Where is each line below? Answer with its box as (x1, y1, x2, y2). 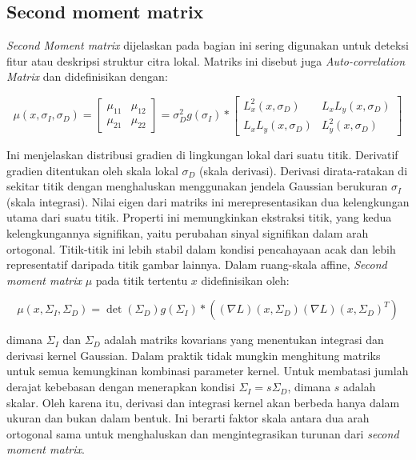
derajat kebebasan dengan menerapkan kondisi (6, 378, 235, 395)
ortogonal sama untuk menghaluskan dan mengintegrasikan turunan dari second (6, 425, 399, 442)
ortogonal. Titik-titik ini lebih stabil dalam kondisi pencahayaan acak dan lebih (6, 240, 396, 257)
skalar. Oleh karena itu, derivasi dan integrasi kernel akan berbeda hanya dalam (6, 394, 400, 410)
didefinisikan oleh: (201, 271, 290, 288)
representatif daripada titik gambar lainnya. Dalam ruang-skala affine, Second (6, 256, 387, 273)
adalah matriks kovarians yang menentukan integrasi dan (104, 331, 384, 348)
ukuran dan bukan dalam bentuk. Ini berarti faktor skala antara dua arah (6, 410, 370, 426)
